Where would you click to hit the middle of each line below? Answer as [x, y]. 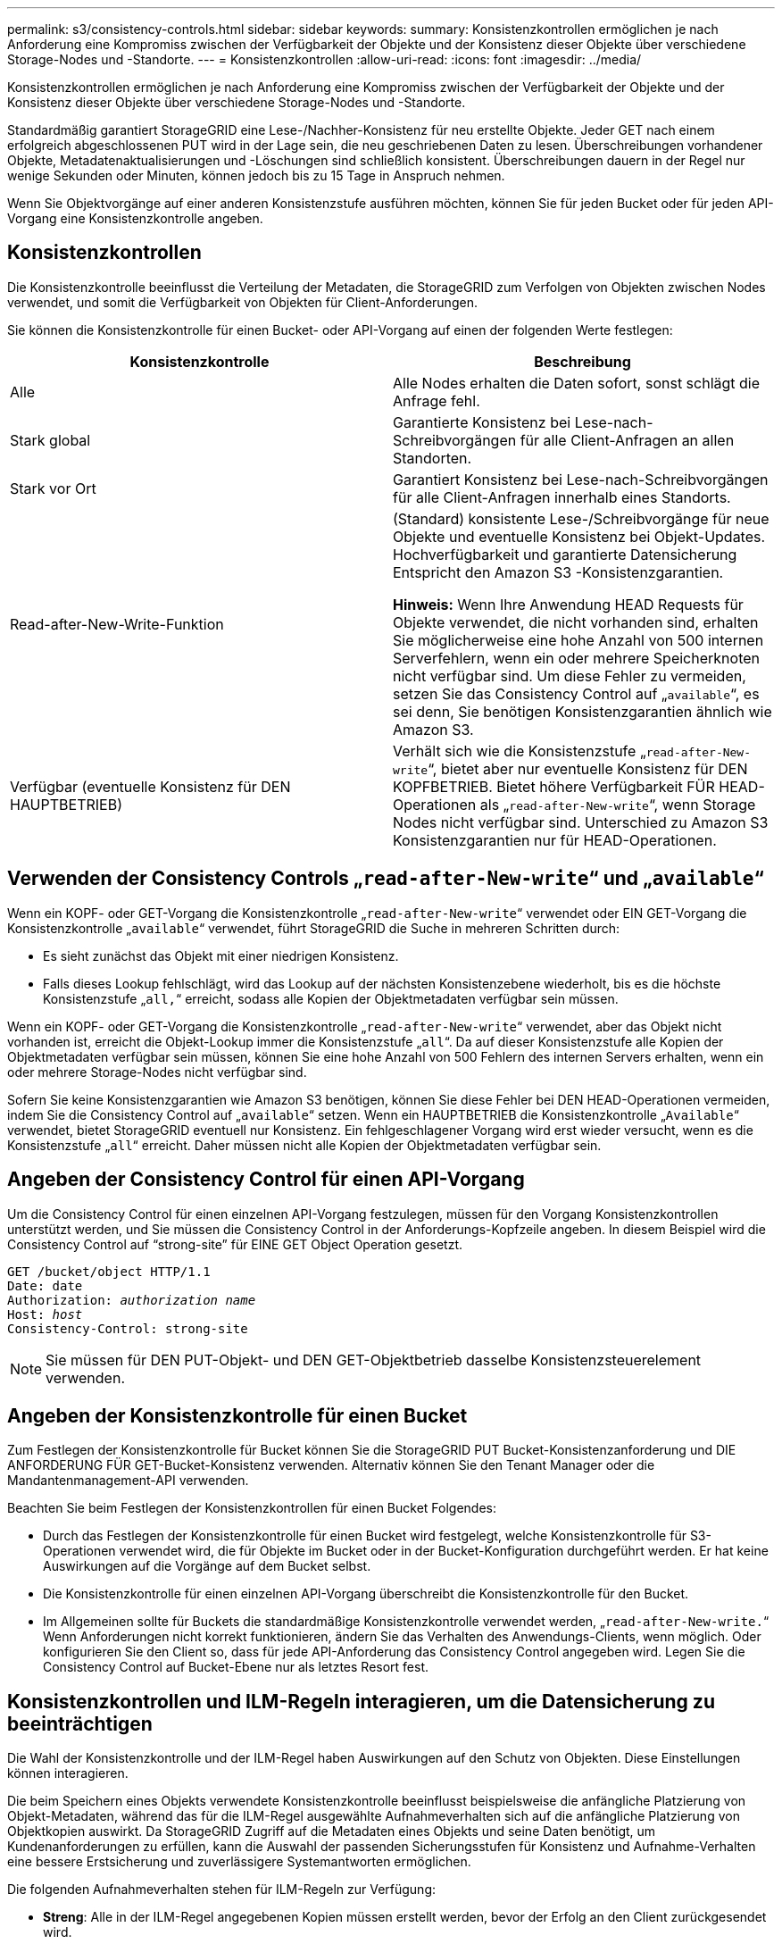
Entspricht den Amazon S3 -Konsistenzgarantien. [558, 572]
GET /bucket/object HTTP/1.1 [109, 1271]
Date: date [45, 1285]
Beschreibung [582, 361]
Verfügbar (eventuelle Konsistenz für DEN [150, 786]
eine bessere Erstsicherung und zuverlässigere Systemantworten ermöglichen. [239, 1862]
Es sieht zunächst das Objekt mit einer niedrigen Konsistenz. [221, 955]
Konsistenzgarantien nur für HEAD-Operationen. [555, 840]
